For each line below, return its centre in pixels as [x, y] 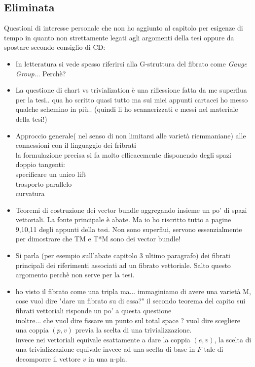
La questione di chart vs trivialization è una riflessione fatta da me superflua [131, 90]
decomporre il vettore [48, 359]
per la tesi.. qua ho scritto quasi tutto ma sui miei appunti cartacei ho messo [132, 99]
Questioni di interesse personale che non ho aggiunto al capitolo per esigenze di [124, 28]
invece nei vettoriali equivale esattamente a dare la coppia [103, 339]
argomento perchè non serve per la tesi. [75, 275]
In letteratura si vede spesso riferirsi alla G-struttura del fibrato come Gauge [131, 63]
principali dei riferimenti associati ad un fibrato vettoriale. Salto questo [123, 265]
